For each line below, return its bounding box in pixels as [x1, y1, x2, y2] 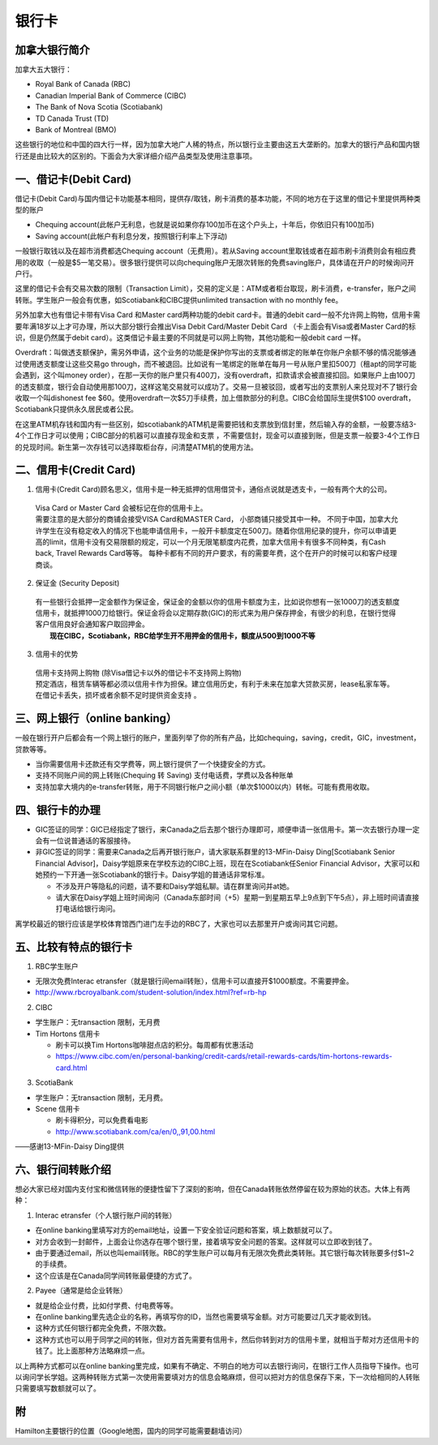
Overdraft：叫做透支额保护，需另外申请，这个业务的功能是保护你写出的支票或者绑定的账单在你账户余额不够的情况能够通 [15, 347, 417, 357]
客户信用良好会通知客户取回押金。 [35, 619, 149, 629]
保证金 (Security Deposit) [35, 578, 120, 588]
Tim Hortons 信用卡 [35, 1029, 101, 1039]
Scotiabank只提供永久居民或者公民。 [15, 404, 138, 414]
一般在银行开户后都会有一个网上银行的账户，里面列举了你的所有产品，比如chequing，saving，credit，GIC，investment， [15, 733, 421, 742]
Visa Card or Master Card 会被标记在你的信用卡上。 [35, 503, 208, 513]
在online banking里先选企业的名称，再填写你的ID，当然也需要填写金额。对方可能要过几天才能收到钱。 [35, 1311, 376, 1322]
